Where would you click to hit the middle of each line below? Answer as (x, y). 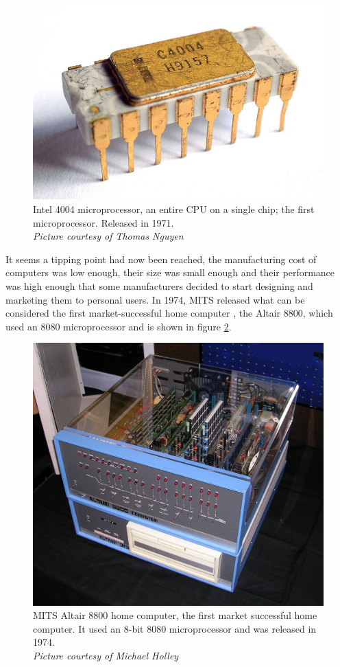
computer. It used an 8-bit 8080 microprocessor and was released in (175, 628)
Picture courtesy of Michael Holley (106, 655)
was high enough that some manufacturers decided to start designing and (159, 286)
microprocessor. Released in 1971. (104, 222)
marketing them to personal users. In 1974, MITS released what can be (155, 299)
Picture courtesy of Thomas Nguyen (108, 236)
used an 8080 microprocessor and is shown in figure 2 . (119, 326)
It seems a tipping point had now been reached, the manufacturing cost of (161, 259)
